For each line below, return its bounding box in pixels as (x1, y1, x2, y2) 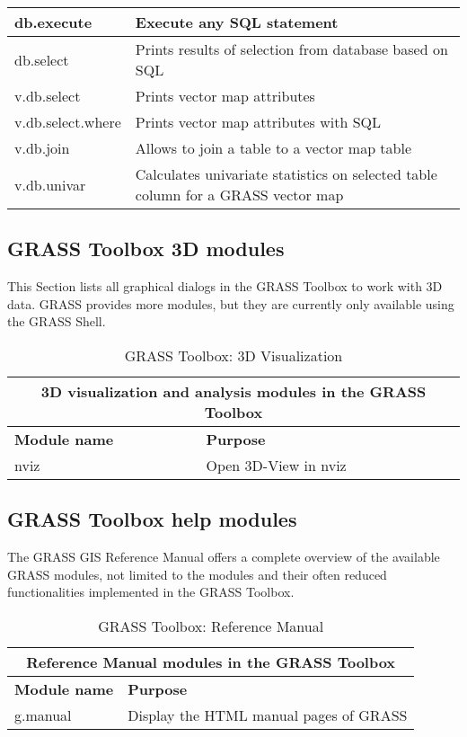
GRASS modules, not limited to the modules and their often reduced (7, 564, 387, 583)
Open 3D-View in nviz (206, 454, 347, 475)
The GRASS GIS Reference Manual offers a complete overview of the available (7, 547, 440, 566)
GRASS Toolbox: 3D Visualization (124, 344, 343, 366)
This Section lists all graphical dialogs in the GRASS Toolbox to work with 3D (7, 277, 443, 296)
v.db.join (14, 138, 70, 158)
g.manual (14, 704, 72, 725)
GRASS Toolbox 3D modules (7, 235, 285, 262)
